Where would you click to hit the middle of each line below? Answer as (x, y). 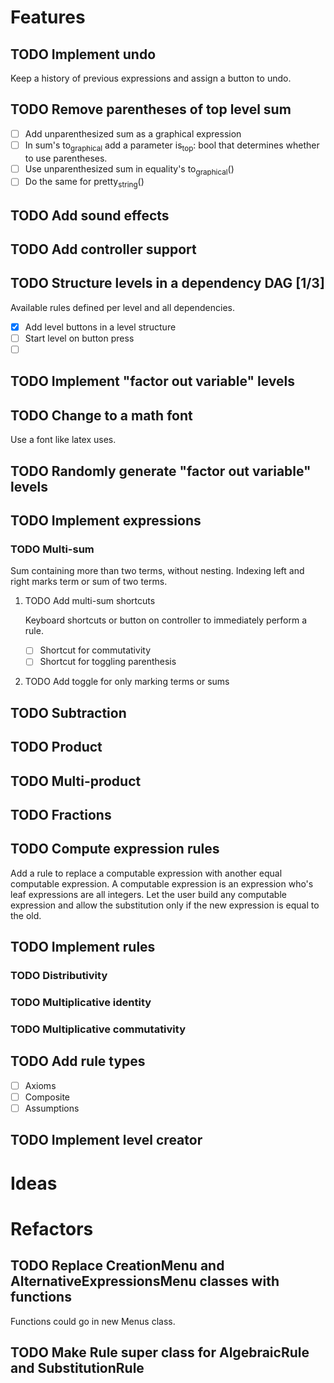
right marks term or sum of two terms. (89, 582)
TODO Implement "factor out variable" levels (153, 381)
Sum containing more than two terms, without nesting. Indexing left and (157, 571)
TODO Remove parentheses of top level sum (151, 109)
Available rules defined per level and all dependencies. (123, 307)
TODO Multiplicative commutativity (98, 1029)
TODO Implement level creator (106, 1140)
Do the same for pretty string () (84, 183)
